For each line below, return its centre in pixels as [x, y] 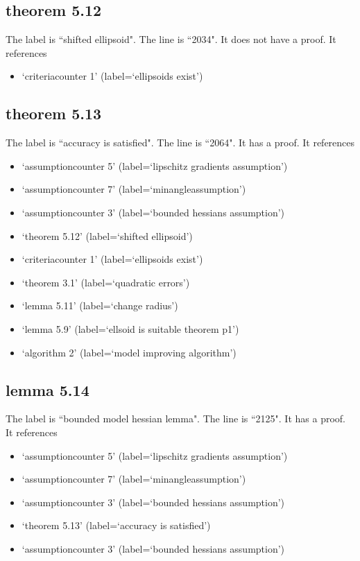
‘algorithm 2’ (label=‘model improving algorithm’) [129, 352]
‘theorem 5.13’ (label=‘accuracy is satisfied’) [116, 525]
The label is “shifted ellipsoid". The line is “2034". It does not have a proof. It [171, 39]
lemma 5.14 [48, 389]
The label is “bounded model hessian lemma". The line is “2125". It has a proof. [175, 418]
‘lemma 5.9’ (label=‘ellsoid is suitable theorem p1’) [130, 328]
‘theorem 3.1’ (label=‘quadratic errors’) [106, 282]
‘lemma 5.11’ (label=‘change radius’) [100, 305]
